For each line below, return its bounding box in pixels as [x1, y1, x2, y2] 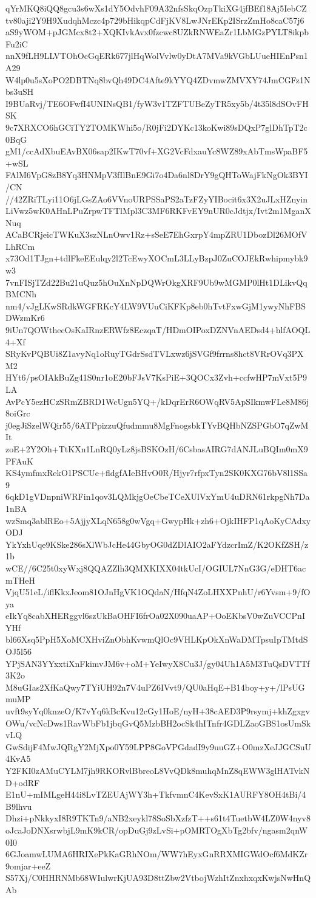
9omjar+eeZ [5, 859, 51, 872]
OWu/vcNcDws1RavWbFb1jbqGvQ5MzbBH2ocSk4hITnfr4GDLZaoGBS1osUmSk [5, 716, 311, 729]
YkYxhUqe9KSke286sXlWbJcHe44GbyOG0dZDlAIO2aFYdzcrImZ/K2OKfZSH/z [5, 537, 309, 550]
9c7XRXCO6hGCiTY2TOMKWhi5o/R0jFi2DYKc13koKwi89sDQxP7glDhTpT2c [5, 120, 308, 133]
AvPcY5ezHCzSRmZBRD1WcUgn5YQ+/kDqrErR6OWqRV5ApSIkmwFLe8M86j [5, 395, 309, 407]
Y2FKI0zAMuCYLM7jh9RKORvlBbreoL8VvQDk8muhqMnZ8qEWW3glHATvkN [5, 764, 310, 776]
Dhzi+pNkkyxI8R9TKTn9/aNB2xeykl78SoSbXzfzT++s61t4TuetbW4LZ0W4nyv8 [5, 812, 311, 824]
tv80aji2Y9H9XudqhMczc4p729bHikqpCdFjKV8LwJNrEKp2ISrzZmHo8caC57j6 [5, 13, 304, 26]
